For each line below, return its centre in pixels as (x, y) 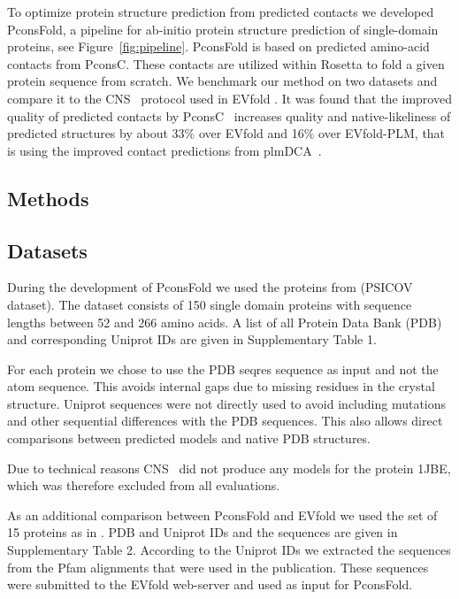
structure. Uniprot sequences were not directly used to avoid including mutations (227, 403)
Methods (48, 198)
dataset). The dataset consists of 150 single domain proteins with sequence (210, 304)
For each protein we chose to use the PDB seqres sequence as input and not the (223, 369)
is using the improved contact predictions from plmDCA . (164, 150)
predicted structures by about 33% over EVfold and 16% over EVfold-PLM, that (226, 133)
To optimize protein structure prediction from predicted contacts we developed (221, 12)
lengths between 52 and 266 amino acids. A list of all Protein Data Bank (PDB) (225, 322)
